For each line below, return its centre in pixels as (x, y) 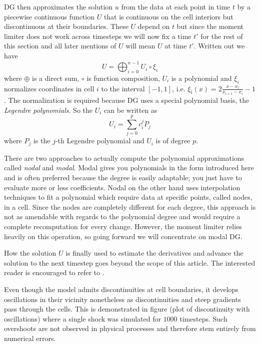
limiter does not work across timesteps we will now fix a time (98, 36)
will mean (140, 46)
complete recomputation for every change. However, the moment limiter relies (123, 226)
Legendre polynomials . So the (48, 110)
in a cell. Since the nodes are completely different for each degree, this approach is (130, 206)
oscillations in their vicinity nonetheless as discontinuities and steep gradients (122, 299)
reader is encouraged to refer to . (54, 272)
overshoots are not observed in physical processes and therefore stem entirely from (130, 328)
